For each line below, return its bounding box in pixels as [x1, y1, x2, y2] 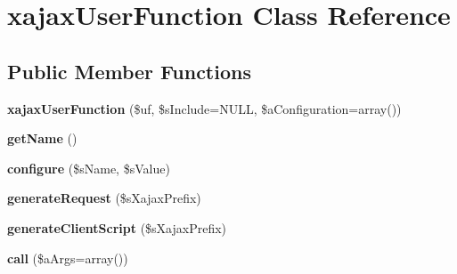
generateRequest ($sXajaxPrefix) [7, 189, 201, 207]
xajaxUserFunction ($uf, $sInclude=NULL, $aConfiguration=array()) [7, 99, 402, 117]
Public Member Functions [7, 57, 251, 85]
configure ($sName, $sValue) [7, 158, 170, 177]
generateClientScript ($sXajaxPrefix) [7, 218, 227, 237]
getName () [7, 129, 78, 148]
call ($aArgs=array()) [7, 248, 128, 267]
